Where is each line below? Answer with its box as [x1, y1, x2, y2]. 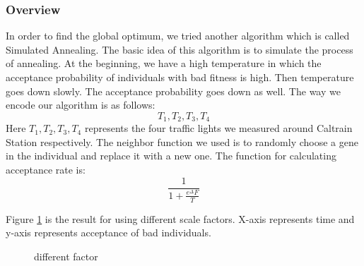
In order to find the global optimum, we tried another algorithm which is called [6, 28, 350, 43]
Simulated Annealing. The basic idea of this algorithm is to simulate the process [6, 42, 353, 56]
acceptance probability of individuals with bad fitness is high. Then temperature [6, 70, 354, 84]
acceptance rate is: [6, 162, 86, 177]
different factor [34, 248, 98, 263]
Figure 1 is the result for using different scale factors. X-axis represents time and [6, 211, 355, 226]
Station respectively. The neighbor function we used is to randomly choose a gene [6, 134, 358, 149]
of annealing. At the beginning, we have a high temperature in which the [6, 56, 322, 71]
